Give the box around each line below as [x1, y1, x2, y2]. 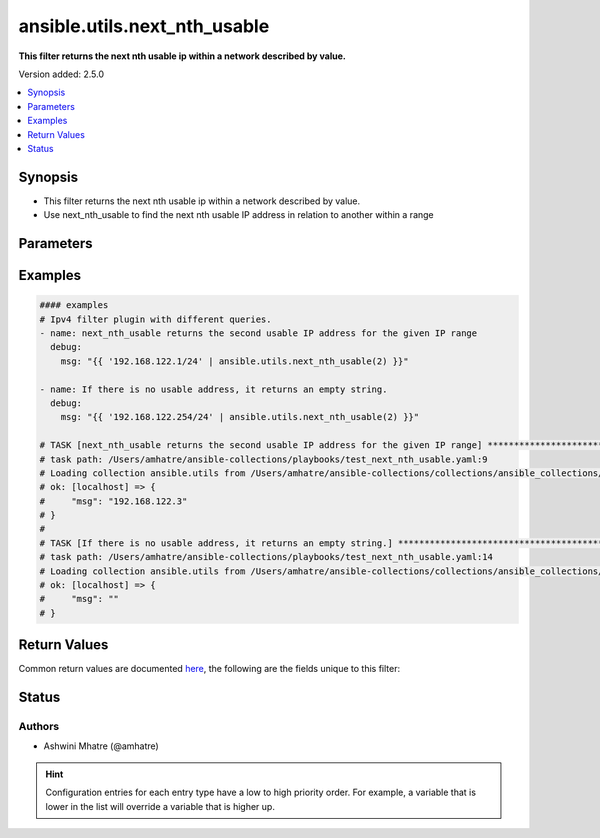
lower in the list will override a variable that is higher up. [45, 800, 275, 812]
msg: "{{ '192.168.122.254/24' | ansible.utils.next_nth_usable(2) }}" [60, 411, 420, 423]
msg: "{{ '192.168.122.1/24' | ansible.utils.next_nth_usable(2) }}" [60, 355, 409, 367]
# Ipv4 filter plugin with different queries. [39, 313, 272, 325]
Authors [18, 720, 60, 734]
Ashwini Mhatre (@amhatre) [43, 740, 159, 752]
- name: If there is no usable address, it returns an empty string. [39, 383, 388, 395]
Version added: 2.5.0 [18, 68, 105, 80]
